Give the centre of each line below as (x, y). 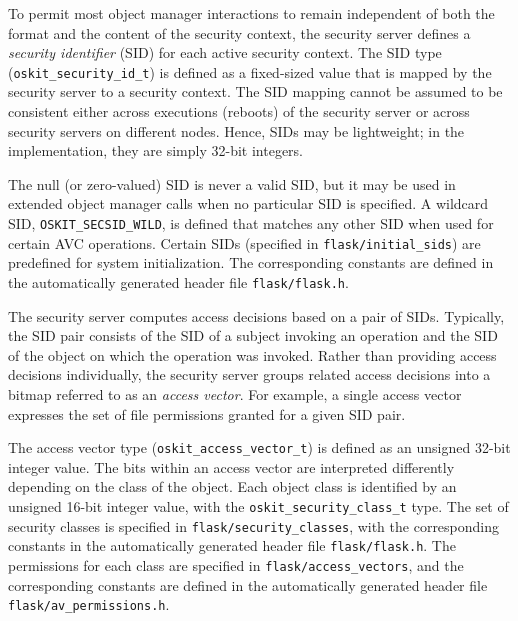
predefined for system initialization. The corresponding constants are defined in (251, 262)
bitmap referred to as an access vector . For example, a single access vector (235, 393)
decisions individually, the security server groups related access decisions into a (249, 374)
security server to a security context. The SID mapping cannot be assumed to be (255, 91)
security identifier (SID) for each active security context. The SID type (225, 52)
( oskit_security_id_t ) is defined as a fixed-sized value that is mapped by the (250, 71)
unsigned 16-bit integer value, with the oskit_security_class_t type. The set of (258, 505)
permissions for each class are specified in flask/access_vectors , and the (236, 564)
